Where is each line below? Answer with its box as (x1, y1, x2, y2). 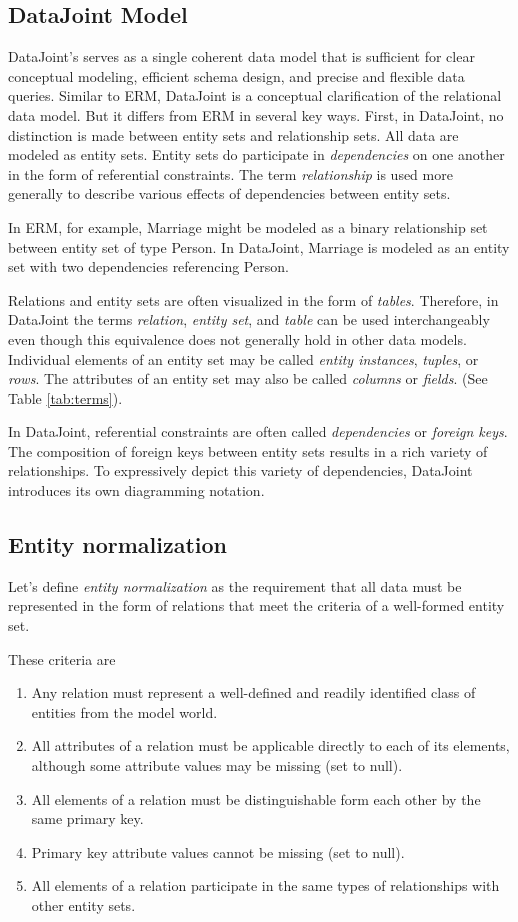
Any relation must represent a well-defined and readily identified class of (31, 682, 476, 703)
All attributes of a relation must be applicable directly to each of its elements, (31, 735, 510, 756)
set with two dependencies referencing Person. (8, 256, 289, 277)
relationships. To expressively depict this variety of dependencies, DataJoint (8, 460, 473, 481)
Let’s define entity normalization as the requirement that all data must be (8, 575, 462, 596)
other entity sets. (31, 895, 136, 915)
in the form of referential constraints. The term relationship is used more (8, 163, 453, 184)
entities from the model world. (31, 701, 218, 722)
